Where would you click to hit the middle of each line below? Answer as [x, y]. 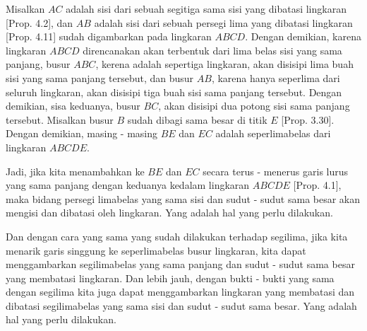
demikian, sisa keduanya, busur [73, 106]
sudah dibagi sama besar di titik [197, 119]
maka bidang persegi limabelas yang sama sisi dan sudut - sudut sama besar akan [183, 198]
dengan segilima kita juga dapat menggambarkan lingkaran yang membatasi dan [180, 292]
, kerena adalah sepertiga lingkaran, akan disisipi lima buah [224, 64]
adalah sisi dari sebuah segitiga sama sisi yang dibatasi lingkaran [206, 8]
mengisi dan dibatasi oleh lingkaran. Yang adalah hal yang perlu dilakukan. [169, 213]
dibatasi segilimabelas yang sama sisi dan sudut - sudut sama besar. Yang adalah [181, 305]
